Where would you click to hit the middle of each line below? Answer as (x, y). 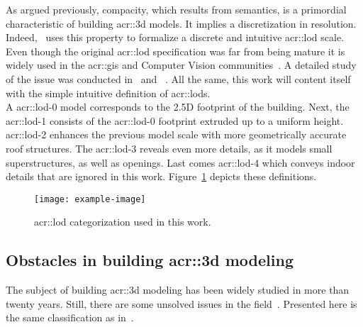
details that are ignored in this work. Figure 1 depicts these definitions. (161, 176)
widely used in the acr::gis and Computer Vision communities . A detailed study (181, 65)
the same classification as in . (70, 317)
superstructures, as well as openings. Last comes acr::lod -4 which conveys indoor (180, 162)
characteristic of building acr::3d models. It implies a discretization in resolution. (181, 23)
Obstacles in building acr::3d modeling (150, 260)
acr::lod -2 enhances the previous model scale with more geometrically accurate (176, 134)
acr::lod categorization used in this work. (123, 222)
